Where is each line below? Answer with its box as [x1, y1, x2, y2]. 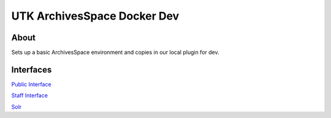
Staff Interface [11, 92, 48, 99]
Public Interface [11, 80, 51, 88]
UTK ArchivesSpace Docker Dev [11, 9, 180, 23]
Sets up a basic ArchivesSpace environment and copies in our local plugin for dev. [11, 49, 219, 56]
